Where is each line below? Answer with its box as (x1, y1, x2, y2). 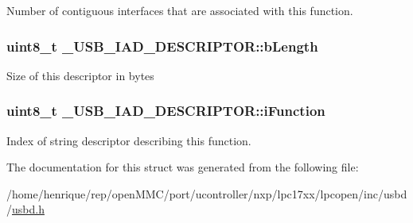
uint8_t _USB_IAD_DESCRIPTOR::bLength (6, 36, 318, 56)
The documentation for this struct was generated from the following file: (6, 159, 359, 175)
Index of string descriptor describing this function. (6, 132, 251, 148)
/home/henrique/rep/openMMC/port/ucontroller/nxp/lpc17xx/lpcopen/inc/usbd (6, 185, 407, 202)
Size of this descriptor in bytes (6, 67, 154, 83)
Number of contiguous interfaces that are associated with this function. (6, 2, 353, 18)
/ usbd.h (6, 201, 45, 217)
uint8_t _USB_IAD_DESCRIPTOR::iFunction (6, 101, 325, 121)
